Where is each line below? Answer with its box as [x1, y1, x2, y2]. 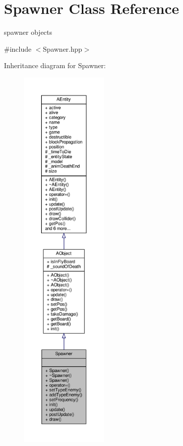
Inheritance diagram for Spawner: [4, 60, 106, 71]
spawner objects [4, 27, 53, 37]
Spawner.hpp [43, 43, 82, 54]
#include [4, 43, 32, 54]
